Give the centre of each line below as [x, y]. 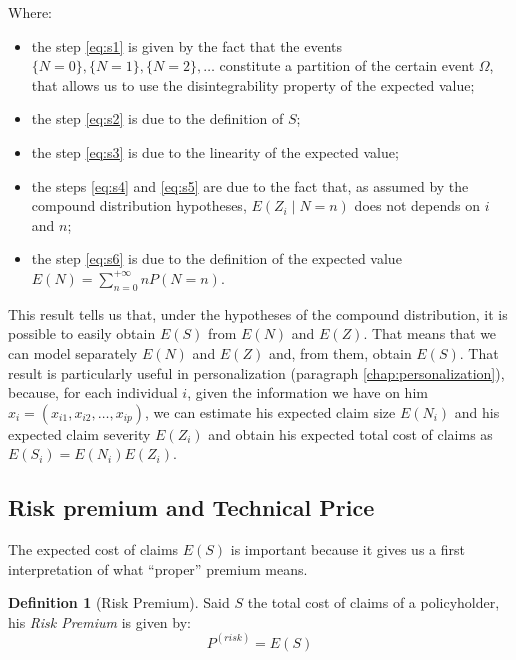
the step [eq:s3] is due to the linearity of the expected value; [215, 151]
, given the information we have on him [307, 392]
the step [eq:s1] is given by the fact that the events [187, 45]
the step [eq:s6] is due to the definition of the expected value [216, 258]
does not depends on [417, 205]
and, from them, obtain [340, 352]
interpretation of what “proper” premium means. [158, 568]
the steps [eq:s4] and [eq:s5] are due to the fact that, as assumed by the [250, 185]
